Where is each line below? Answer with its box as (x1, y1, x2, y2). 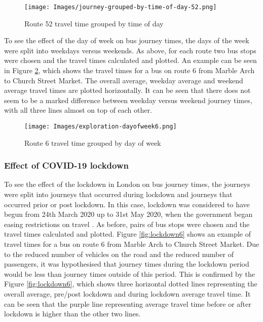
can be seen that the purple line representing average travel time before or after (4, 298, 251, 309)
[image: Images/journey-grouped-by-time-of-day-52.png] (24, 4, 217, 11)
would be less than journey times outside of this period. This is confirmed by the (4, 268, 255, 279)
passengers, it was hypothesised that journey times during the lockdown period (4, 259, 249, 269)
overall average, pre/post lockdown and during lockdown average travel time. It (4, 288, 251, 299)
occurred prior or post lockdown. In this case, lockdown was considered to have (4, 199, 250, 209)
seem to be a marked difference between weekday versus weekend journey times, (4, 94, 252, 105)
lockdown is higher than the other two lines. (4, 308, 141, 319)
